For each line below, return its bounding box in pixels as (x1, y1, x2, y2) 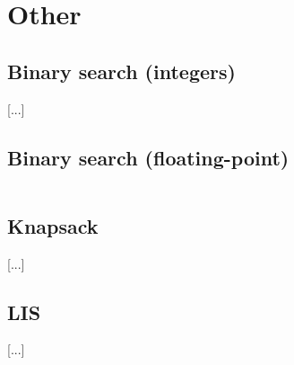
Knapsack (7, 211, 99, 239)
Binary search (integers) (7, 57, 236, 85)
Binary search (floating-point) (7, 143, 290, 171)
